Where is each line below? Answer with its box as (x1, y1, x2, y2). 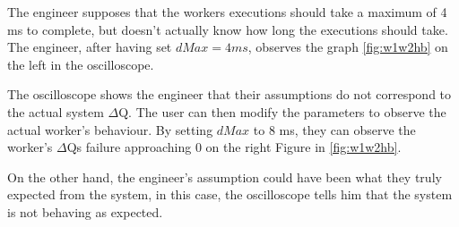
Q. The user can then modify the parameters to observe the (118, 102, 446, 121)
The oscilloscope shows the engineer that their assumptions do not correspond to (7, 85, 452, 104)
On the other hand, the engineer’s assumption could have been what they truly (7, 167, 442, 186)
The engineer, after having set (7, 38, 172, 56)
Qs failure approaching (66, 138, 192, 156)
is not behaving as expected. (7, 202, 163, 221)
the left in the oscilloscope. (7, 55, 154, 73)
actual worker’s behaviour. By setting (7, 120, 213, 139)
